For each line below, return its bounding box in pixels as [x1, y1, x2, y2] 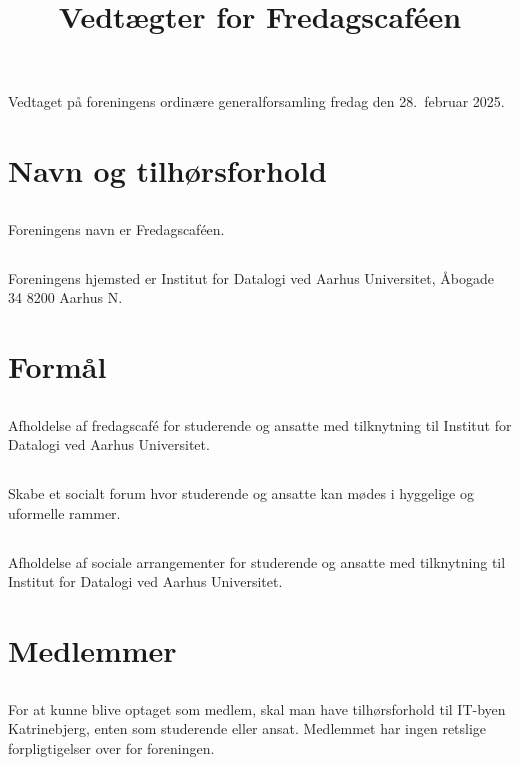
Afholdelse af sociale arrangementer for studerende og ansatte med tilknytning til [8, 551, 506, 572]
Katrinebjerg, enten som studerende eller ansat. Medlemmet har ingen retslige [8, 718, 487, 739]
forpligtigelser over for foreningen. [8, 737, 215, 758]
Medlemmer [8, 630, 177, 671]
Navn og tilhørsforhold [8, 150, 327, 191]
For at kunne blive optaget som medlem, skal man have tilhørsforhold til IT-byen [8, 698, 506, 719]
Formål [8, 346, 107, 387]
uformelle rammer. [8, 502, 121, 523]
